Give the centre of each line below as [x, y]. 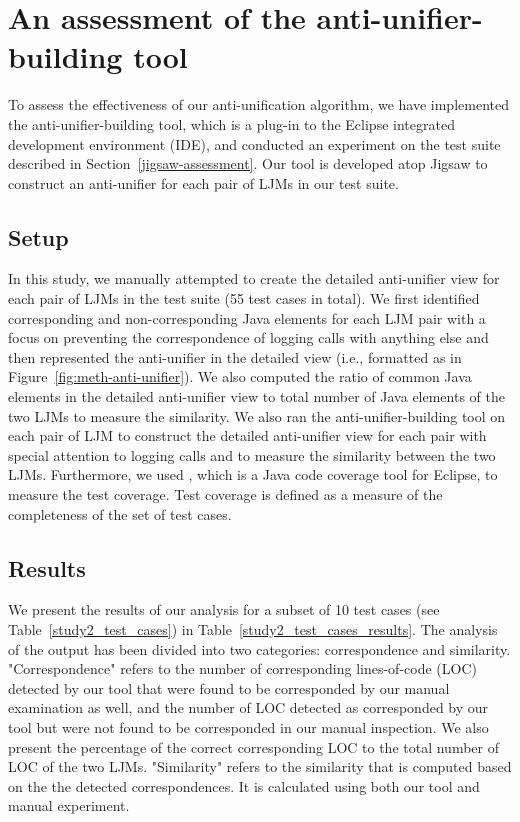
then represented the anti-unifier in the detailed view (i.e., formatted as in [235, 356]
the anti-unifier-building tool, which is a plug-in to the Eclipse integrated [231, 123]
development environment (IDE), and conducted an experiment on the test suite [254, 143]
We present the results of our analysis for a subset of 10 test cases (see [224, 609]
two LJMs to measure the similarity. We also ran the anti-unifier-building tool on [257, 415]
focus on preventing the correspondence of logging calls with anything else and [248, 337]
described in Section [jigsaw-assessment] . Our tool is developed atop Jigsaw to [248, 163]
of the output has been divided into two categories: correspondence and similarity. [259, 648]
